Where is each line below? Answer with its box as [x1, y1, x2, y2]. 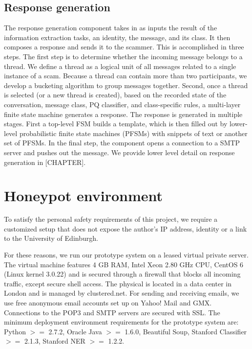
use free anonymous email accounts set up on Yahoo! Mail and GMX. [4, 297, 212, 307]
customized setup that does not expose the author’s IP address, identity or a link [4, 223, 247, 233]
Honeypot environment [4, 186, 163, 206]
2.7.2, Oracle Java [48, 326, 102, 336]
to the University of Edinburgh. [4, 233, 98, 243]
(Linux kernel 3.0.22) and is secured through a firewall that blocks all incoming [4, 269, 241, 279]
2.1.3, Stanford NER [24, 336, 85, 346]
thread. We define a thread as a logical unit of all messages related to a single [4, 61, 236, 71]
